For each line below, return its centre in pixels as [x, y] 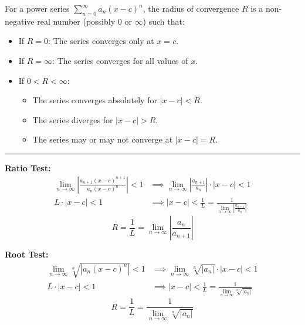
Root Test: [27, 254]
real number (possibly [76, 21]
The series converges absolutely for [95, 100]
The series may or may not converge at [103, 139]
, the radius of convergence [191, 8]
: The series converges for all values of [120, 60]
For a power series [37, 8]
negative [20, 21]
